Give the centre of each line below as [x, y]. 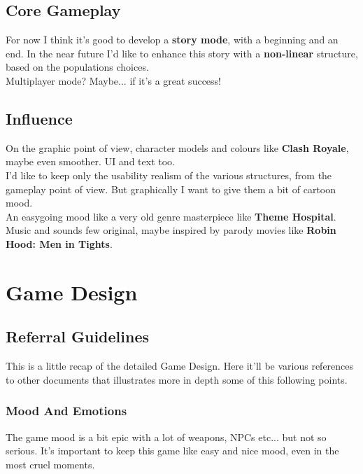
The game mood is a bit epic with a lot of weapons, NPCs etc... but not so [166, 437]
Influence [39, 118]
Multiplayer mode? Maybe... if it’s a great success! [113, 80]
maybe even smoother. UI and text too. [90, 161]
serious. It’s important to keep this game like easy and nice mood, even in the [172, 451]
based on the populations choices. [77, 67]
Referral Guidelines [78, 336]
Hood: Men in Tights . [59, 243]
